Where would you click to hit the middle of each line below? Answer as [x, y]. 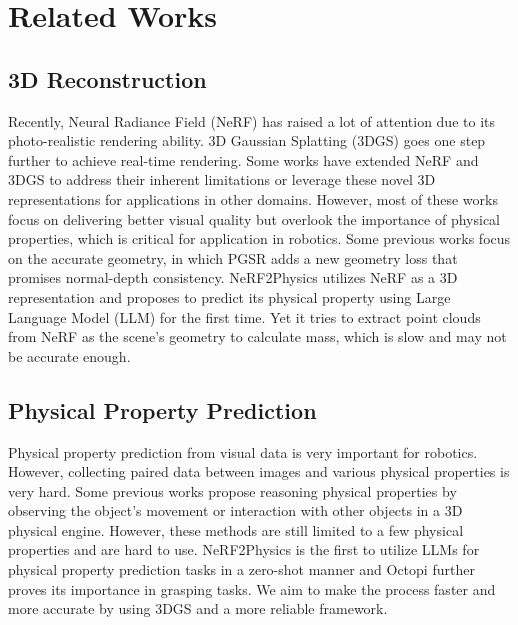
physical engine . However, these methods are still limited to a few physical [236, 529]
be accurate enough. [69, 355]
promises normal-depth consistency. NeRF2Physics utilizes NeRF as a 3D [233, 277]
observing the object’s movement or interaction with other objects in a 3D [235, 510]
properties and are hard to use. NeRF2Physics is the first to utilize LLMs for [244, 549]
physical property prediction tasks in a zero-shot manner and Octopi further [241, 569]
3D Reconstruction [107, 78]
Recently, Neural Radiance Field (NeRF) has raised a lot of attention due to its [251, 120]
